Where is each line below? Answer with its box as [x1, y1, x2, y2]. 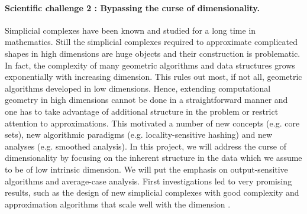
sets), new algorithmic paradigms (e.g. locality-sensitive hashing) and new [5, 128, 273, 141]
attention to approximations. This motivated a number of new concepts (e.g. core [5, 116, 300, 129]
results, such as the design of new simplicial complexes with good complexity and [5, 186, 299, 199]
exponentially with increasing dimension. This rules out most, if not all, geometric [5, 70, 302, 83]
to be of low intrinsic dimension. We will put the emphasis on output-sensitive [5, 163, 288, 175]
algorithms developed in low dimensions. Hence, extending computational [5, 82, 271, 94]
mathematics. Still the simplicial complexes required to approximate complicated [5, 35, 298, 48]
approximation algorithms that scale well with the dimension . [5, 197, 231, 210]
